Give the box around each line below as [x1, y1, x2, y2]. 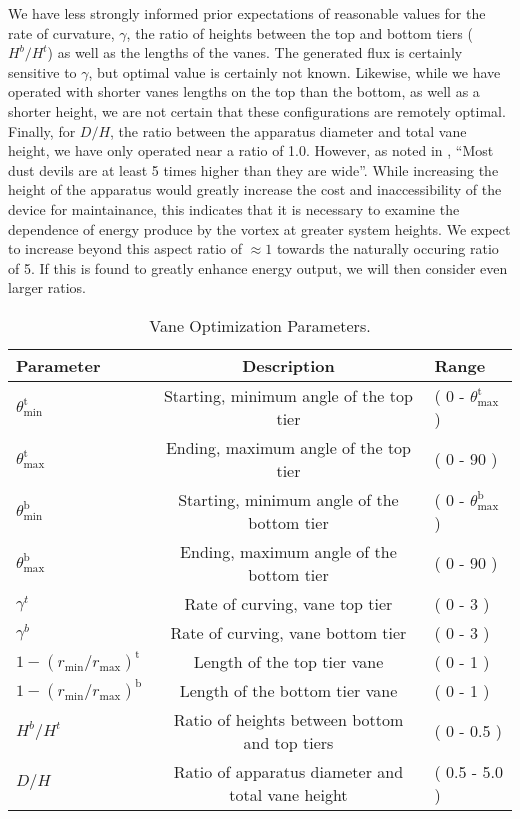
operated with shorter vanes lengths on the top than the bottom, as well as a [8, 81, 480, 102]
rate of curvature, [8, 22, 115, 43]
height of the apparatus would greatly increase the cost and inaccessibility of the [8, 179, 502, 200]
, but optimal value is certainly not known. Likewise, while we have [88, 61, 501, 82]
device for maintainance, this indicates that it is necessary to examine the [8, 198, 460, 219]
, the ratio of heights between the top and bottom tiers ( [126, 22, 473, 43]
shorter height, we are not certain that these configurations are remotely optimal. [8, 100, 506, 121]
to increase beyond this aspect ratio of [8, 238, 243, 259]
